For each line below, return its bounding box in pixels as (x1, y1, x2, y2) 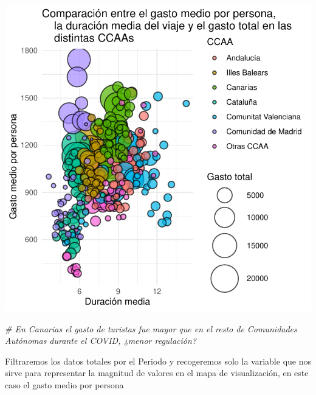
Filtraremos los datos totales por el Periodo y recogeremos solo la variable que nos (5, 354, 311, 367)
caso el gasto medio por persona (5, 378, 124, 391)
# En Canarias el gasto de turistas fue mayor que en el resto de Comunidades (5, 322, 297, 335)
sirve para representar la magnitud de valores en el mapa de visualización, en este (5, 366, 309, 379)
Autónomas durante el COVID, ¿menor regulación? (5, 334, 196, 347)
